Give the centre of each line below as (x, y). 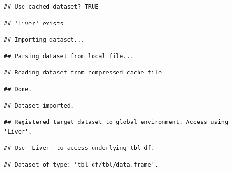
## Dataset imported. (39, 106)
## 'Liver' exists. (35, 23)
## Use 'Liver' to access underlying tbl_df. (79, 148)
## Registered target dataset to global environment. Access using (116, 122)
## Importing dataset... (44, 40)
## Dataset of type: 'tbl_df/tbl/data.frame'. (81, 164)
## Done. (18, 89)
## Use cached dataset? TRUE (51, 7)
